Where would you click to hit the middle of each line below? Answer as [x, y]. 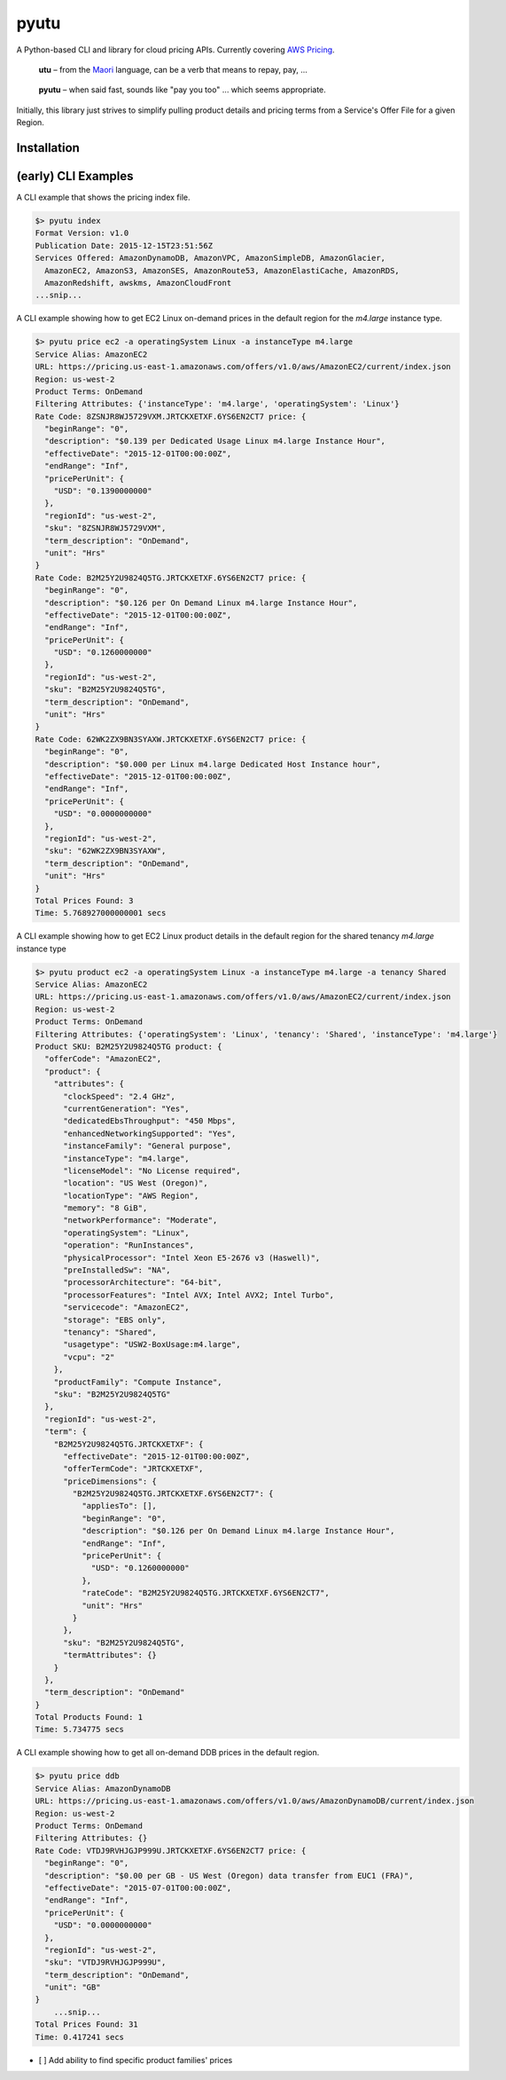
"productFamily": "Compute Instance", [138, 1382]
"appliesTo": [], [119, 1506]
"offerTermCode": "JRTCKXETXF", [133, 1469]
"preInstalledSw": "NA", [117, 1270]
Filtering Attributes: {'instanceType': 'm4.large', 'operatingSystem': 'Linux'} [218, 404]
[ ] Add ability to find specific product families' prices [136, 2060]
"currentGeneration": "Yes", [126, 1108]
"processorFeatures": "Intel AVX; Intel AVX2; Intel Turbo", [199, 1295]
